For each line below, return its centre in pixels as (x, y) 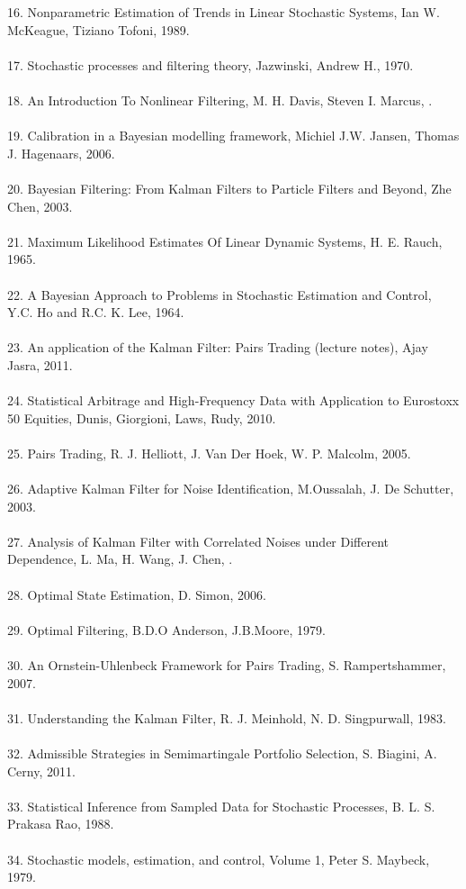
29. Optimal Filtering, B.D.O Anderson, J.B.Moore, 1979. (166, 629)
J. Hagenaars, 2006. (61, 153)
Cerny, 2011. (41, 771)
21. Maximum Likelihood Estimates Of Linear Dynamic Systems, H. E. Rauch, (225, 241)
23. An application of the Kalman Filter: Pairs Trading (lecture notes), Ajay (218, 347)
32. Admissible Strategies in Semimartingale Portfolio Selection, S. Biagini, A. (222, 753)
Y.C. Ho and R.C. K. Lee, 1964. (96, 312)
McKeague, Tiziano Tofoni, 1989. (99, 29)
